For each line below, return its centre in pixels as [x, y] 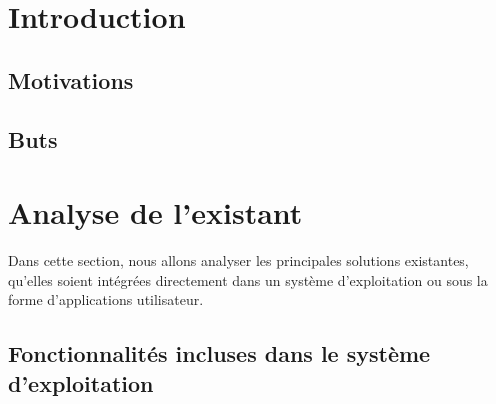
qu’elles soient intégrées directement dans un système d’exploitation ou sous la [248, 279]
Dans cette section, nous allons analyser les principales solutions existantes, [238, 260]
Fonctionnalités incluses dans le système [219, 353]
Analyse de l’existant [155, 212]
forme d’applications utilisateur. [106, 299]
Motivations [71, 79]
